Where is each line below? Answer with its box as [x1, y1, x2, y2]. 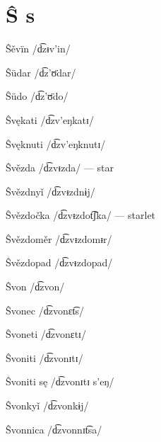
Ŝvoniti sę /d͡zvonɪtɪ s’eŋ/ [6, 374, 114, 389]
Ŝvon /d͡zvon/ [6, 279, 65, 294]
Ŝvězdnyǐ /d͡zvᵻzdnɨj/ [6, 183, 95, 198]
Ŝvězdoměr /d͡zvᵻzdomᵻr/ [6, 231, 112, 246]
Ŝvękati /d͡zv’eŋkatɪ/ [6, 112, 94, 127]
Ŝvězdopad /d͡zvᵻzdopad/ [6, 255, 113, 270]
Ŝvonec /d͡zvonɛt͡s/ [6, 302, 84, 317]
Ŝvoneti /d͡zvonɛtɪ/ [6, 327, 86, 341]
